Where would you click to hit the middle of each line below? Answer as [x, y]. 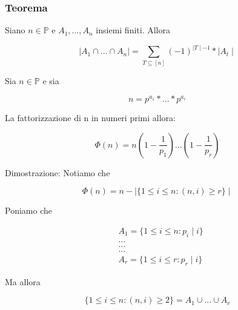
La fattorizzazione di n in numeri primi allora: [90, 118]
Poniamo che [28, 210]
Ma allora [23, 281]
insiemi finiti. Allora [133, 30]
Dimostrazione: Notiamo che [58, 172]
